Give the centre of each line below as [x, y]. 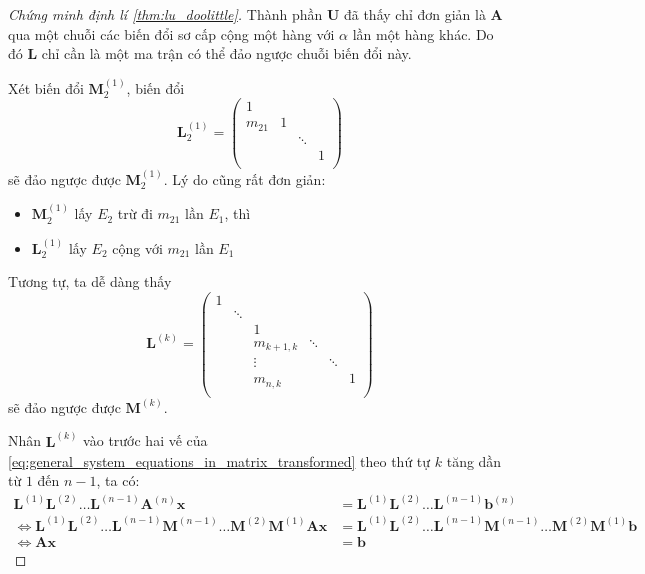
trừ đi [135, 213]
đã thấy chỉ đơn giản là [414, 14]
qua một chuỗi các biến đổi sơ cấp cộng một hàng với [171, 33]
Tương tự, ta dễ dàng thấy [90, 281]
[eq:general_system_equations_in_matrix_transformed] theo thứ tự [219, 460]
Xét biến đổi [46, 87]
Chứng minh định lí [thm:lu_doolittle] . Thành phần [165, 14]
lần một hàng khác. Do [423, 33]
